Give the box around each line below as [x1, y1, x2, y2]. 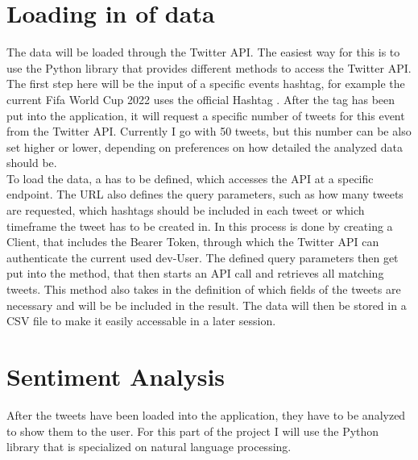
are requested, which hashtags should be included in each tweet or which [6, 202, 365, 219]
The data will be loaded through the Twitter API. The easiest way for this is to [6, 44, 400, 61]
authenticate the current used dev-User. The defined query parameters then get [6, 249, 399, 266]
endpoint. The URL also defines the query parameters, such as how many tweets [6, 186, 404, 203]
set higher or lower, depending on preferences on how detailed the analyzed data [6, 138, 403, 155]
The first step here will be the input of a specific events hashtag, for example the [6, 75, 405, 92]
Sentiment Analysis [6, 360, 226, 392]
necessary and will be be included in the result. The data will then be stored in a [6, 296, 407, 313]
